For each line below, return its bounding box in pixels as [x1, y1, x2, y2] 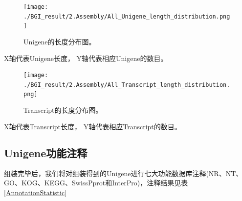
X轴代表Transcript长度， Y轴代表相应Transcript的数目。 [4, 121, 181, 131]
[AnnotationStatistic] [4, 187, 67, 197]
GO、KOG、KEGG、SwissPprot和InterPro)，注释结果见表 [4, 178, 188, 188]
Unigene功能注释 [4, 145, 88, 160]
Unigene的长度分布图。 [23, 36, 96, 46]
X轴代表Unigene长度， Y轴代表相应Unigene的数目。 [4, 53, 168, 63]
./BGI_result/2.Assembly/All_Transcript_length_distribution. [23, 81, 230, 88]
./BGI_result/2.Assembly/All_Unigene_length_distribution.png [23, 13, 230, 20]
